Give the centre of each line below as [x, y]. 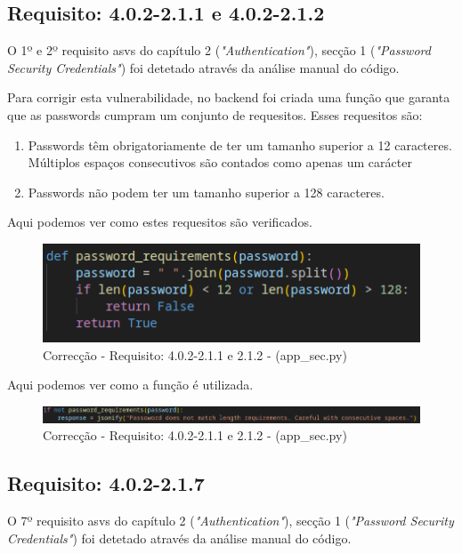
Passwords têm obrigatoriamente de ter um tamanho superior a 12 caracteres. [240, 145]
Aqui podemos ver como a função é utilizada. [130, 385]
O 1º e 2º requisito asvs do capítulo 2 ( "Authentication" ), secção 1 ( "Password [219, 50]
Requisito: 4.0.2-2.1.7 [106, 483]
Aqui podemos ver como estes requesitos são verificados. [160, 222]
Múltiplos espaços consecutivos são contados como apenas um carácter [220, 162]
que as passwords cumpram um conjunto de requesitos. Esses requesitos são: [215, 114]
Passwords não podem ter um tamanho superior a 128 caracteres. [206, 192]
